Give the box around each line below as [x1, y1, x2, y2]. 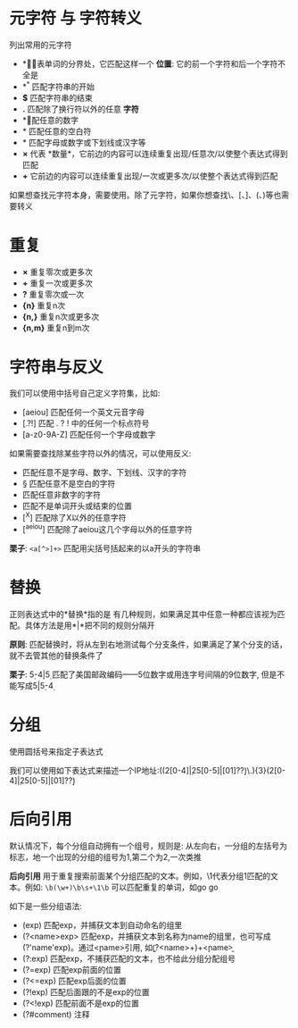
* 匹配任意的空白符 [21, 126, 92, 137]
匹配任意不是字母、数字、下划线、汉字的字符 [21, 467, 187, 478]
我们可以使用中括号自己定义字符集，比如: [9, 388, 161, 398]
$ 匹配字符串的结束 [21, 92, 93, 103]
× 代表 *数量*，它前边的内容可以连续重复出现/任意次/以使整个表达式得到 [21, 148, 288, 159]
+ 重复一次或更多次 [21, 278, 94, 288]
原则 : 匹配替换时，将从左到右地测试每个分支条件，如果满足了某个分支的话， [9, 639, 287, 649]
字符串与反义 [9, 356, 104, 377]
